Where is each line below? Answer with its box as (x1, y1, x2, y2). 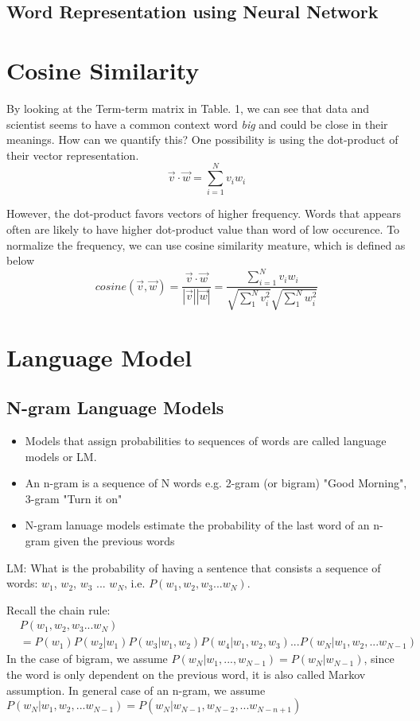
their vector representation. (6, 146, 139, 163)
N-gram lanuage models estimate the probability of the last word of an (25, 517, 370, 533)
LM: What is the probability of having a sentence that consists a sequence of (6, 559, 381, 576)
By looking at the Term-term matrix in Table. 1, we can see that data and (6, 99, 370, 116)
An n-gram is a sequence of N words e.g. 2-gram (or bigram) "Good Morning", (25, 475, 407, 491)
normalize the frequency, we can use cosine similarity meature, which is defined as (6, 236, 406, 253)
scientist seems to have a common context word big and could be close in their (6, 115, 388, 132)
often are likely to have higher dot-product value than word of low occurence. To (6, 221, 400, 237)
